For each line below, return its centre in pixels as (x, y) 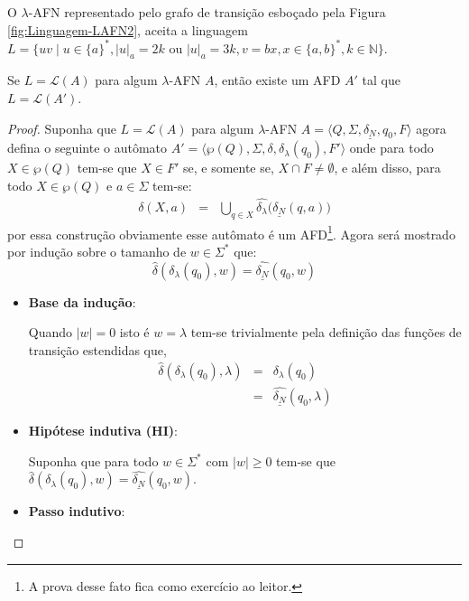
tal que (382, 80)
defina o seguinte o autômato (87, 148)
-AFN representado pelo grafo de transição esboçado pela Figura (207, 12)
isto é (134, 332)
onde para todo (391, 148)
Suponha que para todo (93, 460)
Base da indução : (82, 301)
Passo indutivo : (77, 511)
